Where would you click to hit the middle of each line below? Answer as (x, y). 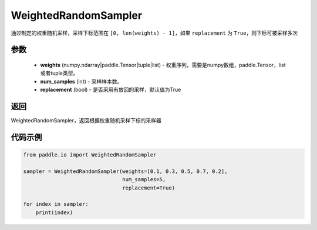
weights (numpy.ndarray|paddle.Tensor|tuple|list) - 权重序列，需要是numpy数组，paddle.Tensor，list (163, 65)
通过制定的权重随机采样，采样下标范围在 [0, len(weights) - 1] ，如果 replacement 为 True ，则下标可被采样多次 (154, 33)
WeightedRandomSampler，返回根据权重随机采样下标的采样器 (86, 121)
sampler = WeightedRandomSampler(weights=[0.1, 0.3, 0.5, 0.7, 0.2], (125, 171)
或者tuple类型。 (59, 73)
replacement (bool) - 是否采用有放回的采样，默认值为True (111, 90)
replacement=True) (149, 188)
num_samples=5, (144, 180)
